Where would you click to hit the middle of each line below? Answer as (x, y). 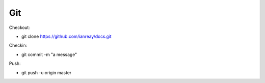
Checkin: (18, 45)
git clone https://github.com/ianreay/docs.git (66, 36)
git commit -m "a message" (49, 55)
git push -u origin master (46, 72)
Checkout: (20, 28)
